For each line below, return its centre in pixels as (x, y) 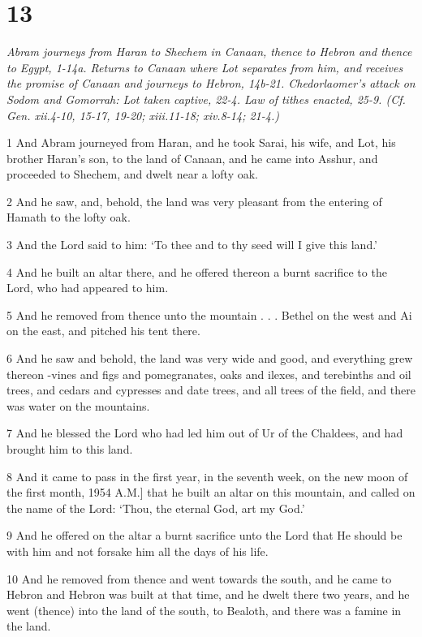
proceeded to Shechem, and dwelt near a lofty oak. (133, 174)
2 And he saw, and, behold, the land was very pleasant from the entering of (194, 201)
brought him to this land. (70, 449)
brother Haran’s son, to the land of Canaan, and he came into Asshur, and (192, 158)
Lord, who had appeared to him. (88, 288)
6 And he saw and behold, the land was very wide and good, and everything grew (210, 358)
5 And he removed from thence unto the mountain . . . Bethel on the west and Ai (209, 314)
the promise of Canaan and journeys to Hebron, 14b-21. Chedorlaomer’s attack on (211, 83)
